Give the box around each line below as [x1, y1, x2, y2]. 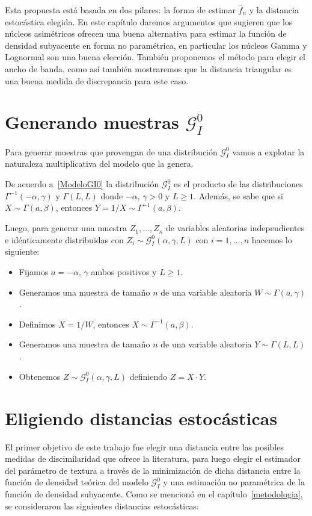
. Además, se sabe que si [194, 189, 283, 202]
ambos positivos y [91, 266, 157, 278]
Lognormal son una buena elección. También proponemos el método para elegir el [5, 51, 305, 63]
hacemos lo [251, 233, 292, 246]
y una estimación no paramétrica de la [163, 476, 305, 488]
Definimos [19, 317, 56, 330]
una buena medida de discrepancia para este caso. [5, 74, 189, 87]
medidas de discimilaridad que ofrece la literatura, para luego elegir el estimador [5, 452, 301, 465]
